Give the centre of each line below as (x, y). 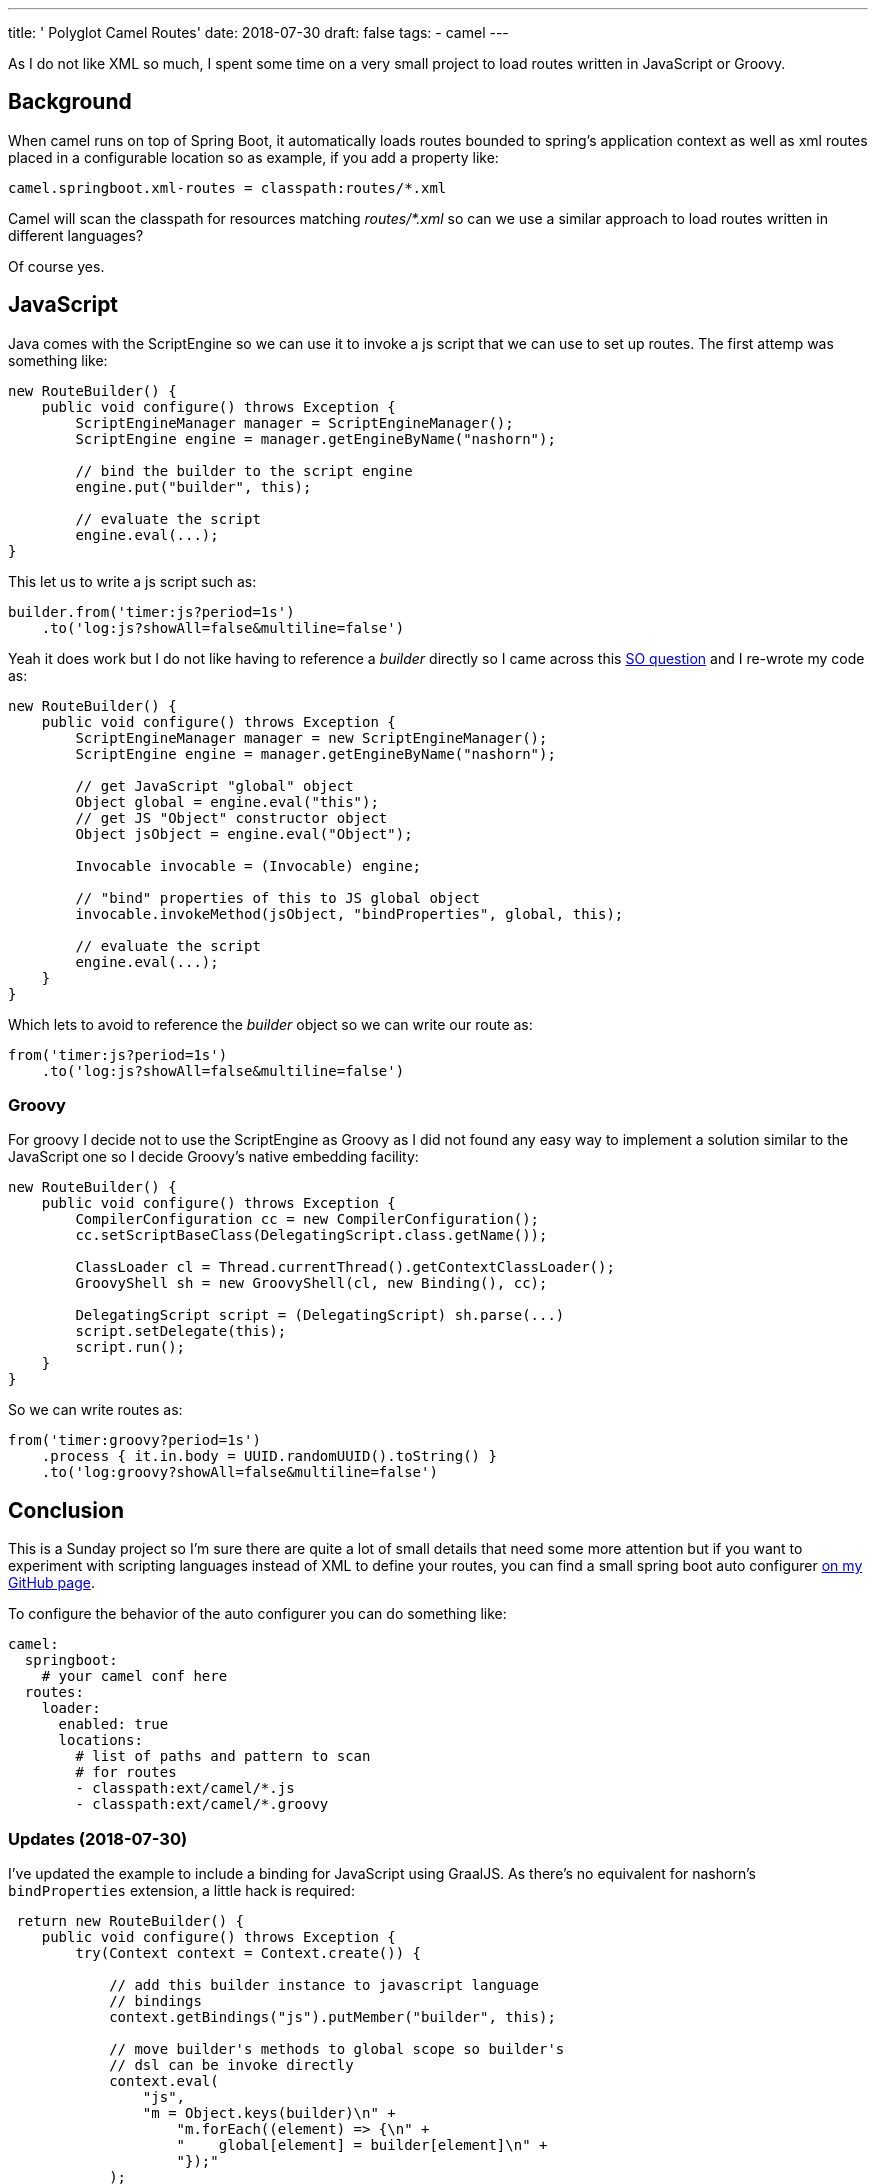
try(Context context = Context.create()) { (248, 1953)
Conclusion (66, 1510)
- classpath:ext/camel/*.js (185, 1788)
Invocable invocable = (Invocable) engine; (248, 865)
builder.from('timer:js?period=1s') (151, 611)
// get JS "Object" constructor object (231, 817)
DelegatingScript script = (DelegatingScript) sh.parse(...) (320, 1315)
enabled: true (113, 1724)
